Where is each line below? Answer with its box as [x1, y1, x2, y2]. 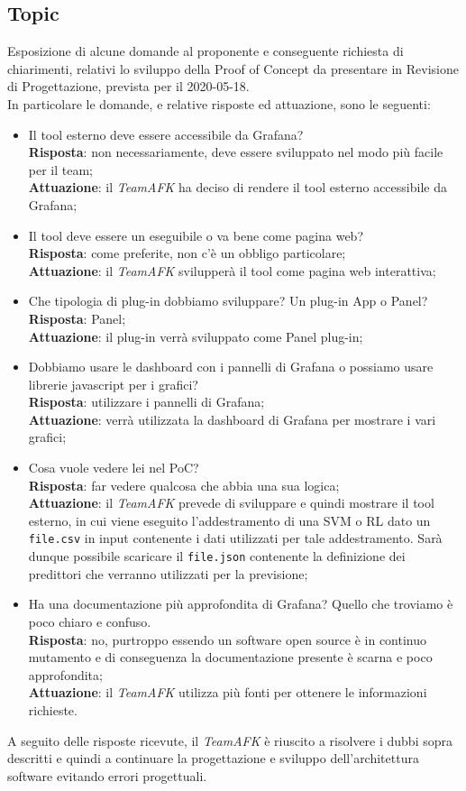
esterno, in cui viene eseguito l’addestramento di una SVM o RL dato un [28, 510, 431, 529]
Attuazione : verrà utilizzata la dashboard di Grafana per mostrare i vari [28, 409, 436, 428]
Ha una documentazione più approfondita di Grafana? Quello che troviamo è [28, 594, 453, 613]
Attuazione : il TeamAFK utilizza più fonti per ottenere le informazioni [28, 683, 427, 702]
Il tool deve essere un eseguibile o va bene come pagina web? [28, 225, 363, 244]
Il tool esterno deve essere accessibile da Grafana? [28, 124, 304, 143]
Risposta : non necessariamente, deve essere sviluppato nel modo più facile [28, 143, 443, 161]
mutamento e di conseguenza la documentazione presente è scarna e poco [28, 648, 433, 667]
